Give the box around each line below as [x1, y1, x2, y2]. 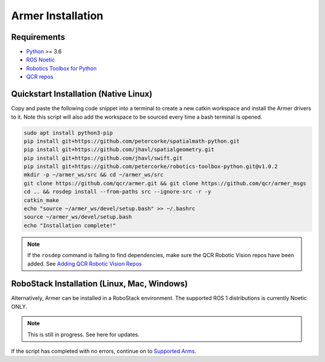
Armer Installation [11, 9, 104, 22]
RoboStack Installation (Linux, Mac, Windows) [11, 279, 188, 289]
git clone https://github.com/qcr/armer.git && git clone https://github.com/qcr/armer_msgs [23, 179, 306, 187]
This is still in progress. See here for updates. [27, 331, 140, 338]
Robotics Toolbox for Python [26, 64, 97, 72]
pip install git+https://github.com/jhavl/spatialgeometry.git [23, 146, 215, 153]
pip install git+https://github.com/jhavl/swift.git [23, 154, 183, 161]
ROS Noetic [26, 56, 55, 63]
